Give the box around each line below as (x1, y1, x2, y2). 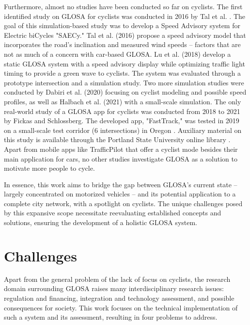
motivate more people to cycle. (4, 163, 95, 173)
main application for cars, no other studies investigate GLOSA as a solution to (4, 153, 237, 163)
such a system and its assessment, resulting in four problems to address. (4, 312, 218, 322)
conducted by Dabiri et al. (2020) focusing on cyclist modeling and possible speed (4, 87, 247, 97)
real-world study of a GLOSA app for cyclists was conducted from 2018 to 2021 (4, 106, 240, 116)
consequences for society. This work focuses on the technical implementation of (4, 302, 238, 312)
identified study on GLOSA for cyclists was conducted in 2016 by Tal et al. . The (4, 11, 246, 21)
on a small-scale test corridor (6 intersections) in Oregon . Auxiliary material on (4, 125, 242, 135)
